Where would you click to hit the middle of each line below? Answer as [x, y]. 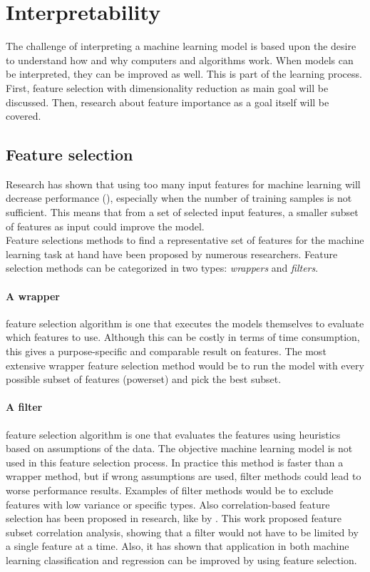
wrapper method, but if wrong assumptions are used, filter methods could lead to [184, 476]
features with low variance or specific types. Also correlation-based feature [168, 504]
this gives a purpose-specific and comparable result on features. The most [166, 351]
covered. [24, 116]
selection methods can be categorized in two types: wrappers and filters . [162, 268]
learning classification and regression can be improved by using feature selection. [181, 560]
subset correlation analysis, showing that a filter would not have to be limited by [182, 532]
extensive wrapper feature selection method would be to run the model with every [185, 365]
